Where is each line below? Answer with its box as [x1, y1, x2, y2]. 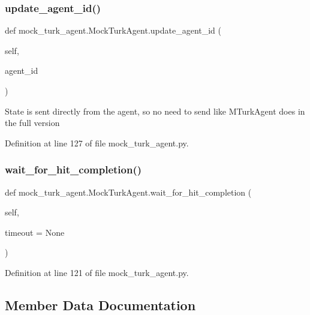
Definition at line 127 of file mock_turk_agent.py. [5, 136, 189, 149]
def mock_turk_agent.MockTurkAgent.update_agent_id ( [5, 24, 222, 37]
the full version [5, 116, 60, 129]
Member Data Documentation [5, 295, 196, 314]
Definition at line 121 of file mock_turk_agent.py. [5, 266, 189, 278]
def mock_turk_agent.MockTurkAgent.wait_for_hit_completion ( [5, 185, 252, 198]
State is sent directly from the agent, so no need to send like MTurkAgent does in [5, 104, 305, 117]
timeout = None [5, 226, 65, 238]
